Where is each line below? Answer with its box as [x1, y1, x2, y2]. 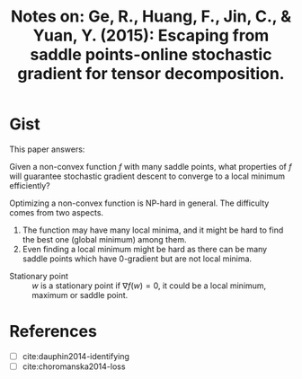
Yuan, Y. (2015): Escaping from [32, 25, 270, 46]
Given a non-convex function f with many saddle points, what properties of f [9, 161, 292, 172]
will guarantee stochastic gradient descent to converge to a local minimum [9, 171, 286, 181]
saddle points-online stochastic [30, 45, 272, 65]
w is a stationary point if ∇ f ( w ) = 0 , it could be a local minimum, [31, 280, 267, 291]
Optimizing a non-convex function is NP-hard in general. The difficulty [9, 198, 270, 208]
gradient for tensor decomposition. [17, 64, 285, 84]
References [9, 322, 97, 342]
